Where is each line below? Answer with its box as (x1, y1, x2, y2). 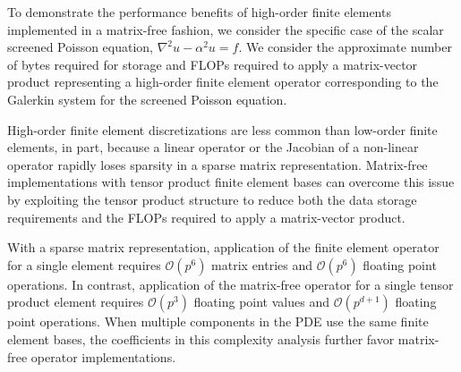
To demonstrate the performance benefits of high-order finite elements (7, 3, 391, 21)
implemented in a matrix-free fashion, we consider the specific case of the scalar (7, 20, 444, 38)
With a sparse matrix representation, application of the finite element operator (7, 238, 440, 257)
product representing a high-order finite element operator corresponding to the (7, 72, 439, 91)
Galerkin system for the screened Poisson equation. (7, 89, 287, 108)
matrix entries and (211, 255, 313, 274)
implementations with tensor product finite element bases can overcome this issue (7, 173, 455, 191)
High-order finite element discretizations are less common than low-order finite (7, 120, 438, 139)
